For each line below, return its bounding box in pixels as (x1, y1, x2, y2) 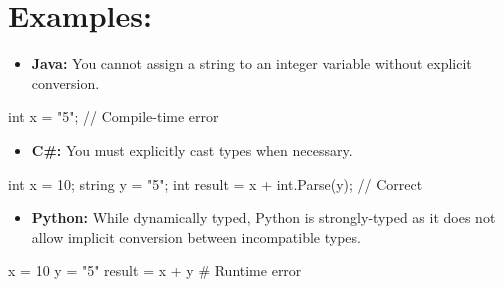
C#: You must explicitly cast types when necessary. (31, 139, 353, 160)
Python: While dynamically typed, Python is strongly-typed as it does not (31, 207, 496, 228)
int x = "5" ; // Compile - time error (8, 106, 219, 127)
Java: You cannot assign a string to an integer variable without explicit (31, 53, 472, 74)
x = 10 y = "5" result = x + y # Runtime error (8, 260, 302, 281)
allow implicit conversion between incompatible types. (31, 226, 361, 247)
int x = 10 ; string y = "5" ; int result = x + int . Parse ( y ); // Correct (8, 173, 423, 194)
